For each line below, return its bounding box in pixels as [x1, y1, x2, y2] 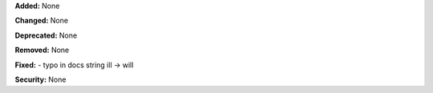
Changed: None [14, 16, 68, 26]
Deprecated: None [14, 30, 78, 40]
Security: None [14, 75, 67, 84]
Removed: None [14, 45, 70, 55]
